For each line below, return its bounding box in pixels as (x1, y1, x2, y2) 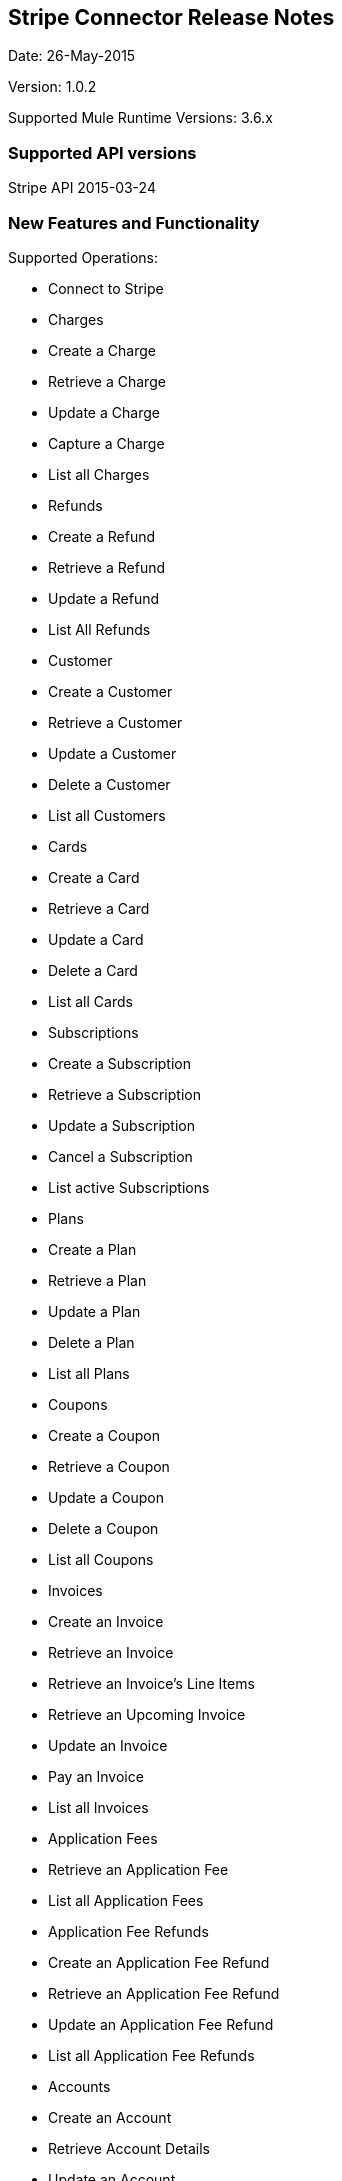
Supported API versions (8, 142, 197, 163)
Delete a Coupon (48, 1519, 159, 1537)
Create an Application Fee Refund (48, 1953, 270, 1971)
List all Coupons (48, 1550, 154, 1568)
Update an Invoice (48, 1736, 168, 1754)
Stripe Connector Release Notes (8, 5, 335, 30)
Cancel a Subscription (48, 1147, 193, 1165)
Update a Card (48, 930, 144, 948)
